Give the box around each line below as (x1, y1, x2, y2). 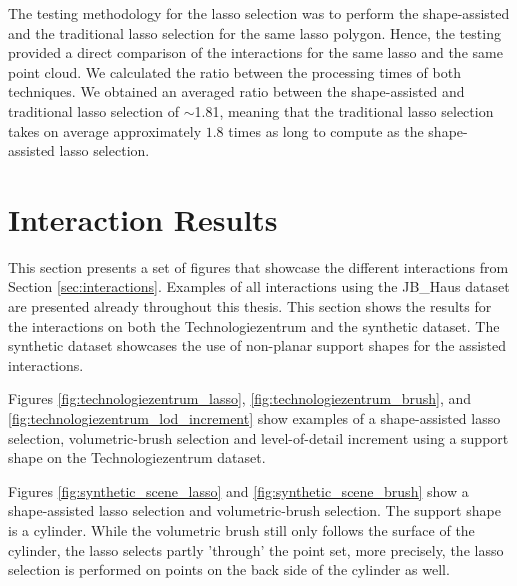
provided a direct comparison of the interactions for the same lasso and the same (8, 42, 503, 63)
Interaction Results (8, 198, 278, 239)
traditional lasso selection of (8, 100, 179, 121)
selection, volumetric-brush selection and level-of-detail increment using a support (8, 427, 509, 448)
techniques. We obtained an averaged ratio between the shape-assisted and (8, 81, 465, 102)
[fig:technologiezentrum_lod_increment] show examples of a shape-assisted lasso (8, 408, 501, 429)
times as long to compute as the (228, 120, 424, 141)
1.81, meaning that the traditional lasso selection (194, 100, 494, 121)
